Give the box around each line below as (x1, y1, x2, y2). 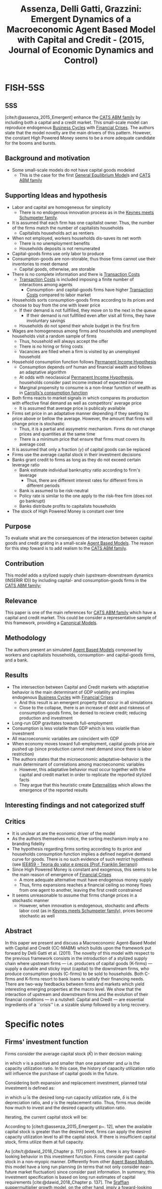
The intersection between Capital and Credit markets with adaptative (12, 684, 149, 690)
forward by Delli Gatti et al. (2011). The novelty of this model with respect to (5, 950, 155, 956)
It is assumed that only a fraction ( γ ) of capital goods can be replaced (12, 446, 150, 452)
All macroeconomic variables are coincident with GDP (12, 736, 119, 741)
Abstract (5, 927, 32, 935)
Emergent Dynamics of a (30, 14, 132, 25)
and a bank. (5, 657, 28, 663)
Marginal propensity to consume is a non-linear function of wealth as (19, 385, 157, 390)
